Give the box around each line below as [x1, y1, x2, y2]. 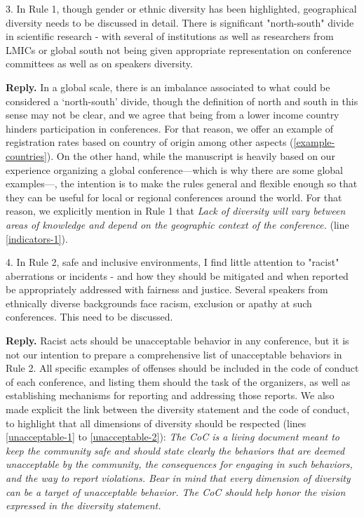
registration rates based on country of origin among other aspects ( [6, 135, 294, 149]
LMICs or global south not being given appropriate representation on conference [6, 42, 351, 57]
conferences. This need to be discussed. [6, 309, 173, 324]
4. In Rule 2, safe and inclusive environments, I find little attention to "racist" [6, 255, 339, 269]
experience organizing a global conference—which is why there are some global [6, 162, 343, 177]
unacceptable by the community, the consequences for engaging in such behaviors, [6, 457, 353, 471]
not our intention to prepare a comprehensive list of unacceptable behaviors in [6, 347, 342, 361]
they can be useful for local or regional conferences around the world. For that [6, 189, 342, 204]
